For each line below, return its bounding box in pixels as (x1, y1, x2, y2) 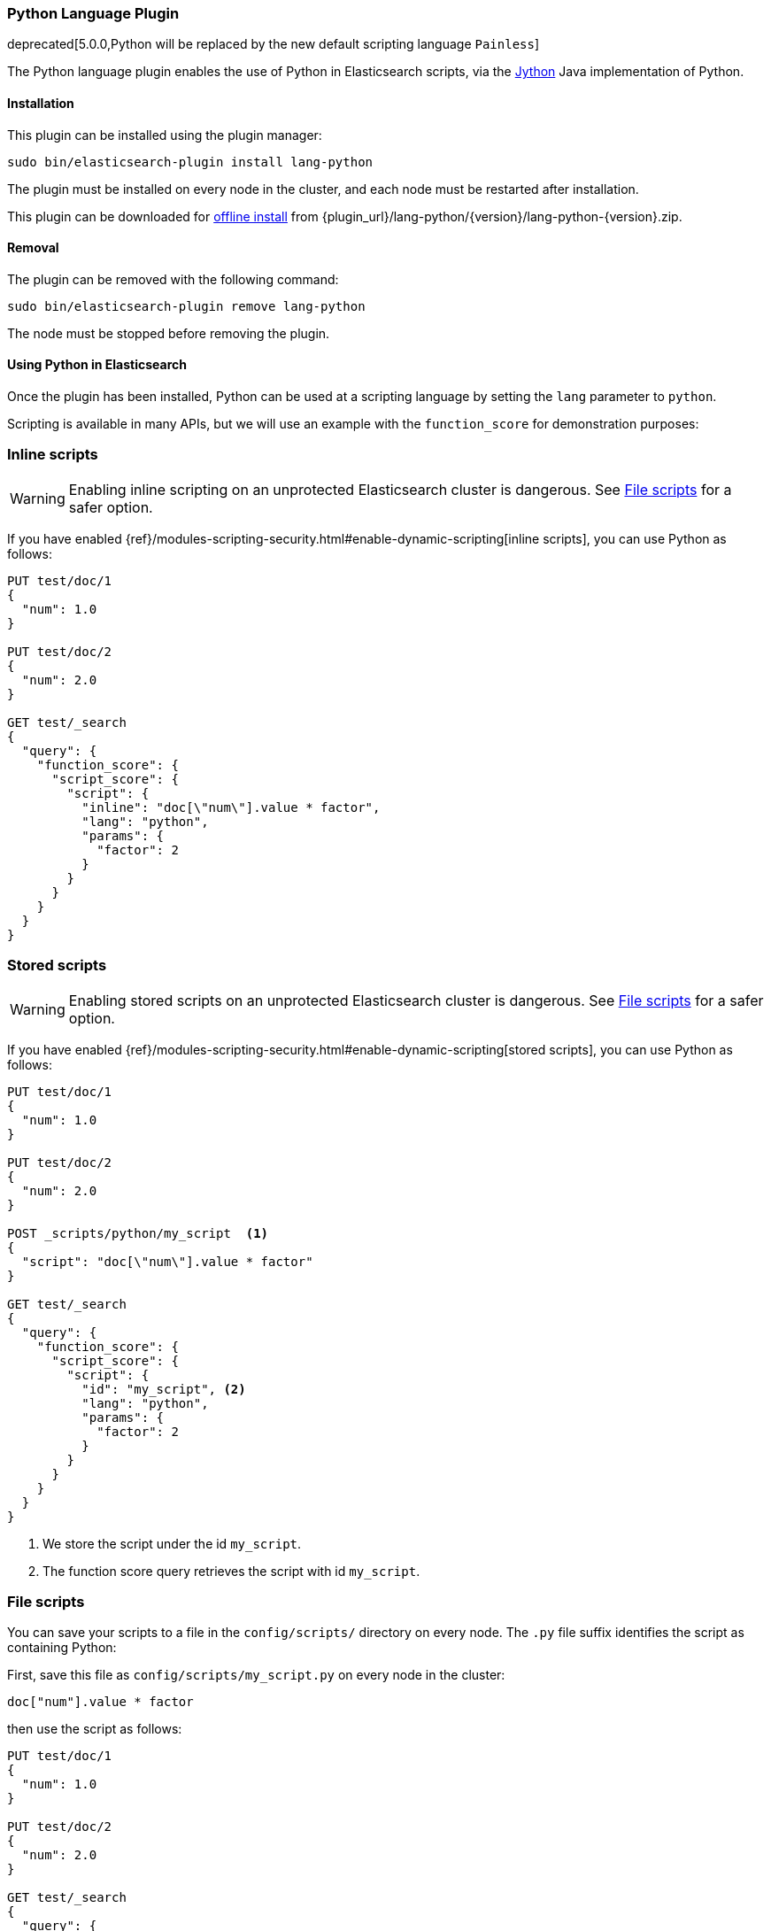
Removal (7, 240, 59, 256)
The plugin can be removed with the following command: (7, 271, 339, 287)
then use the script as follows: (7, 1721, 182, 1737)
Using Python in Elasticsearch (7, 357, 187, 373)
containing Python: (7, 1640, 117, 1656)
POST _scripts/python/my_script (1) (7, 1225, 269, 1240)
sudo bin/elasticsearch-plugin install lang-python (7, 154, 374, 169)
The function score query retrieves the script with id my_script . (42, 1563, 420, 1579)
